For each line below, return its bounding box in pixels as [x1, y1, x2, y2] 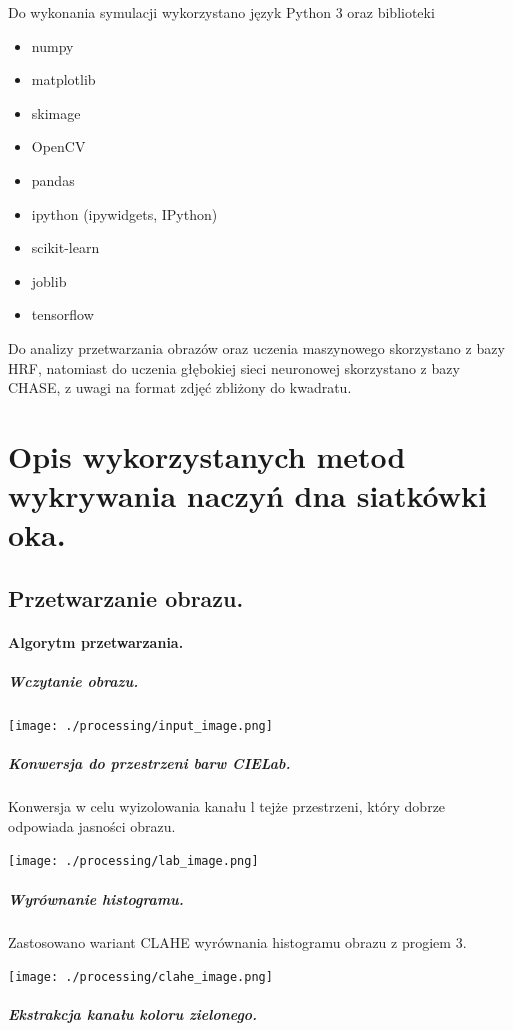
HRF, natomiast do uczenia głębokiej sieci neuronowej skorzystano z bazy [8, 357, 460, 378]
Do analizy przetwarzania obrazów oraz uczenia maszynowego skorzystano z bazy [8, 337, 505, 358]
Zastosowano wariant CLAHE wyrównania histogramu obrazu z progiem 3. [8, 931, 467, 952]
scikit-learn [31, 237, 100, 258]
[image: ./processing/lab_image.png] [8, 854, 259, 869]
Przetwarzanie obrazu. [8, 582, 244, 613]
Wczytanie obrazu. [8, 671, 139, 692]
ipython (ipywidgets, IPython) [31, 203, 218, 224]
